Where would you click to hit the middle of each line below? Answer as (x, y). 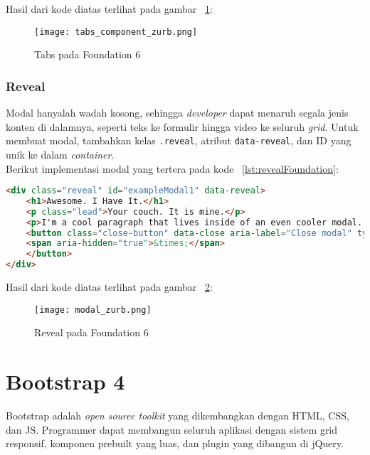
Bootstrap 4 (65, 381)
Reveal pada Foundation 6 (91, 332)
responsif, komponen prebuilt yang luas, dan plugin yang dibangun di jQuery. (175, 443)
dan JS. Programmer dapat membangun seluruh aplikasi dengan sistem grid (172, 429)
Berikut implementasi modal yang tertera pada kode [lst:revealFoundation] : (172, 168)
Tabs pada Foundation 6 (88, 54)
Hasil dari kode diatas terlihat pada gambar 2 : (109, 287)
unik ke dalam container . (60, 154)
